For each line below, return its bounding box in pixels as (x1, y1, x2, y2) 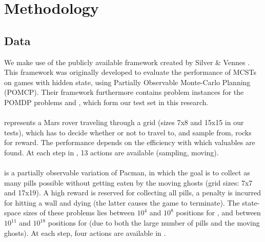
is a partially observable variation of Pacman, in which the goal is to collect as (4, 167, 250, 178)
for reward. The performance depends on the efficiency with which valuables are (4, 137, 255, 148)
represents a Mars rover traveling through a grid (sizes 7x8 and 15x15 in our (4, 117, 244, 128)
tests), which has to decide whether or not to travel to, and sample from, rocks (4, 127, 252, 137)
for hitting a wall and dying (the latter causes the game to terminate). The (4, 197, 240, 208)
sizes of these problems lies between (23, 207, 135, 218)
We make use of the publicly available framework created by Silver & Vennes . (4, 56, 250, 67)
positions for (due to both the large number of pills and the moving (48, 217, 260, 228)
